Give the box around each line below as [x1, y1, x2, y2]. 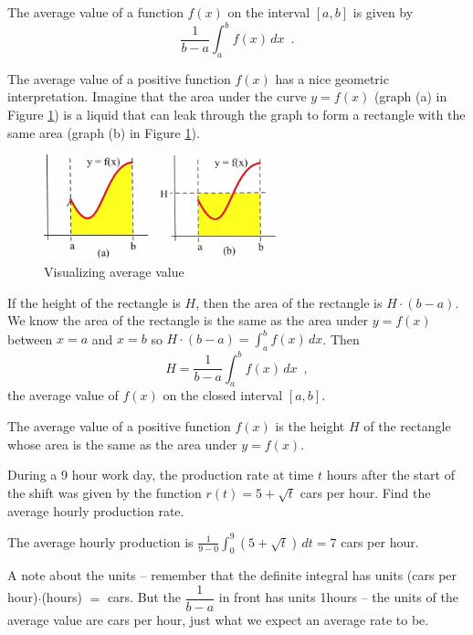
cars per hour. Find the [300, 482, 431, 502]
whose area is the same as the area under [7, 434, 237, 453]
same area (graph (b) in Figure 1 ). [7, 122, 200, 142]
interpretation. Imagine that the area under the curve [7, 87, 307, 106]
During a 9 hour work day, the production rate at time [7, 465, 314, 484]
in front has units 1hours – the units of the [218, 587, 458, 607]
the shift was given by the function [7, 482, 202, 502]
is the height [275, 417, 345, 436]
